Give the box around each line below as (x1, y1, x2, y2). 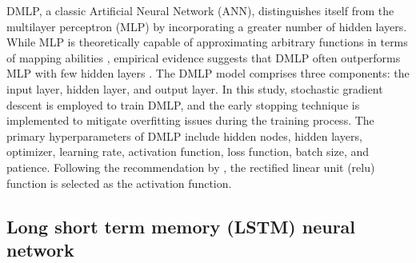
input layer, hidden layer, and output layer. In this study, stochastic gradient (6, 80, 383, 97)
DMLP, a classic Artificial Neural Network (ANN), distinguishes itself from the (6, 2, 394, 18)
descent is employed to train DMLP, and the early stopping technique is (6, 96, 360, 113)
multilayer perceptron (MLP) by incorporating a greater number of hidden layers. (6, 18, 407, 34)
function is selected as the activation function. (6, 174, 232, 191)
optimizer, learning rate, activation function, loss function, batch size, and (6, 143, 370, 160)
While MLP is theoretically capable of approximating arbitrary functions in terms (6, 34, 408, 50)
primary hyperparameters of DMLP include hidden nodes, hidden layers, (6, 127, 362, 144)
